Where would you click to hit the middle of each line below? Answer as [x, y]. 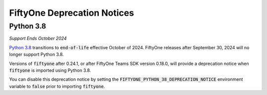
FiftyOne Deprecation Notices [72, 13]
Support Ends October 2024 [38, 38]
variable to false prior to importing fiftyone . [57, 86]
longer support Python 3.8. [37, 55]
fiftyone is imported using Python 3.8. [50, 70]
